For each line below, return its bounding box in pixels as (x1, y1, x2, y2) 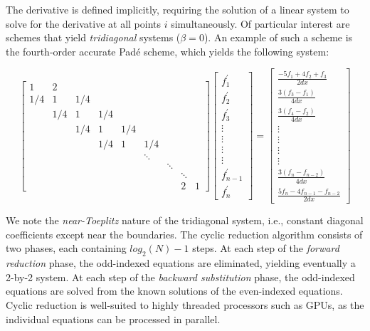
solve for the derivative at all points (6, 16, 162, 31)
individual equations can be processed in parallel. (6, 311, 221, 326)
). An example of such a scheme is (203, 30, 353, 45)
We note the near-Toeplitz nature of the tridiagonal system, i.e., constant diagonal (6, 213, 364, 228)
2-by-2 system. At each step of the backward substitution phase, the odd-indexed (6, 269, 355, 284)
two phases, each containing (6, 241, 127, 256)
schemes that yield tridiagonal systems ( (6, 30, 181, 45)
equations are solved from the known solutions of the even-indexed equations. (6, 283, 343, 298)
